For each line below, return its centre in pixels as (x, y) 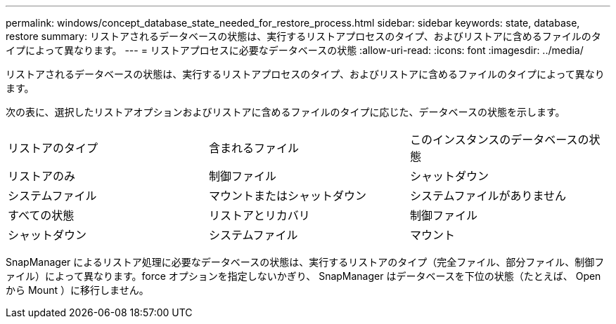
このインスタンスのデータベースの (499, 140)
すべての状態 (41, 215)
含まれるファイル (254, 148)
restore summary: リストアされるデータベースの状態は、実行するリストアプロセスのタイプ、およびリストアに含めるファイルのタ (303, 36)
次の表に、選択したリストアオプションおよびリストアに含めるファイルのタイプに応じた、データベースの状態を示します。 (285, 112)
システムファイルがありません (488, 196)
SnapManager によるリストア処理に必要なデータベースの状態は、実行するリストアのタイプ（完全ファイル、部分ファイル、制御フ (305, 262)
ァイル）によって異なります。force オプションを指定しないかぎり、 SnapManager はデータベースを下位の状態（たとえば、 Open (303, 276)
